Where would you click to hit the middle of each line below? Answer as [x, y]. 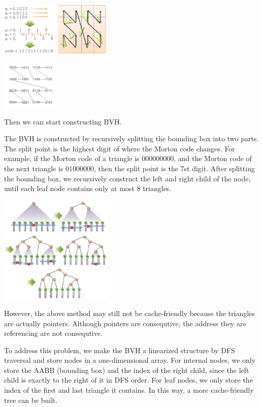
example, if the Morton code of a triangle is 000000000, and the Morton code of [128, 158]
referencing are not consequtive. [53, 333]
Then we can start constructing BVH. [63, 121]
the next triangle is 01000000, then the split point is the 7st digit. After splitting [129, 168]
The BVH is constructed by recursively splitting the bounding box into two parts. [132, 138]
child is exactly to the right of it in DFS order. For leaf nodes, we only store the [128, 380]
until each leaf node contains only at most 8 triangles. [88, 188]
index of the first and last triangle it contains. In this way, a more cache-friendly [129, 390]
